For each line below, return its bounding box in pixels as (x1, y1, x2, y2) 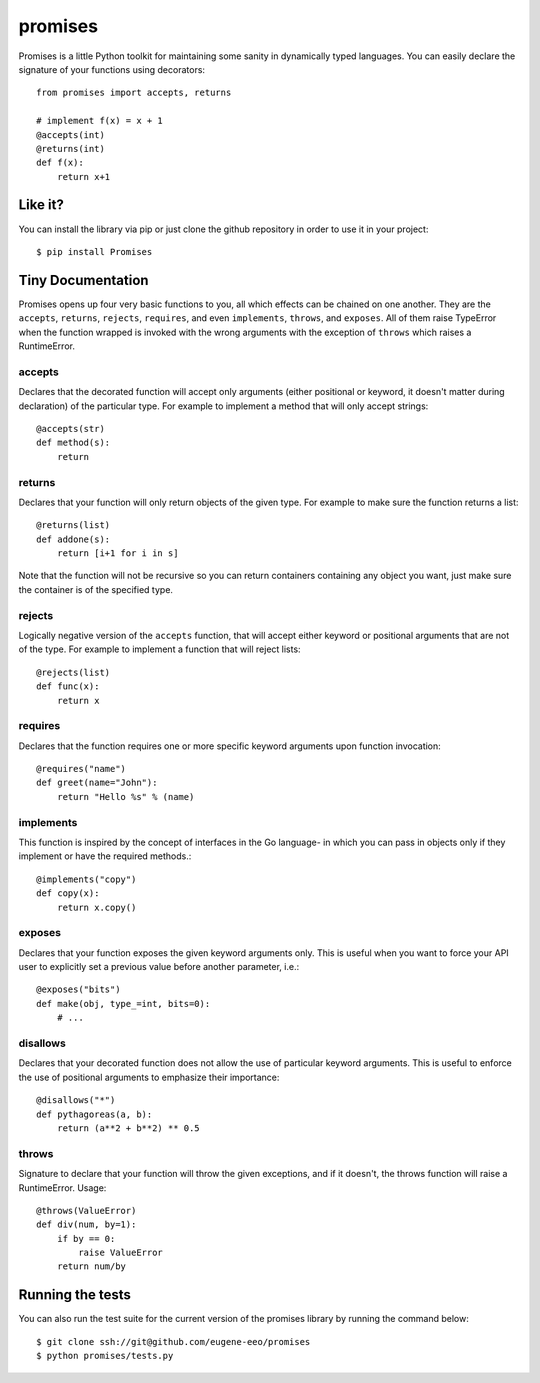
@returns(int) (36, 143, 105, 154)
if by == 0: (56, 1233, 116, 1244)
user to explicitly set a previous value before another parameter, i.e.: (18, 961, 300, 973)
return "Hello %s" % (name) (56, 791, 195, 802)
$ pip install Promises (36, 246, 153, 257)
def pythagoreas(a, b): (36, 1108, 153, 1120)
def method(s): (36, 437, 111, 449)
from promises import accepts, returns (36, 87, 232, 99)
